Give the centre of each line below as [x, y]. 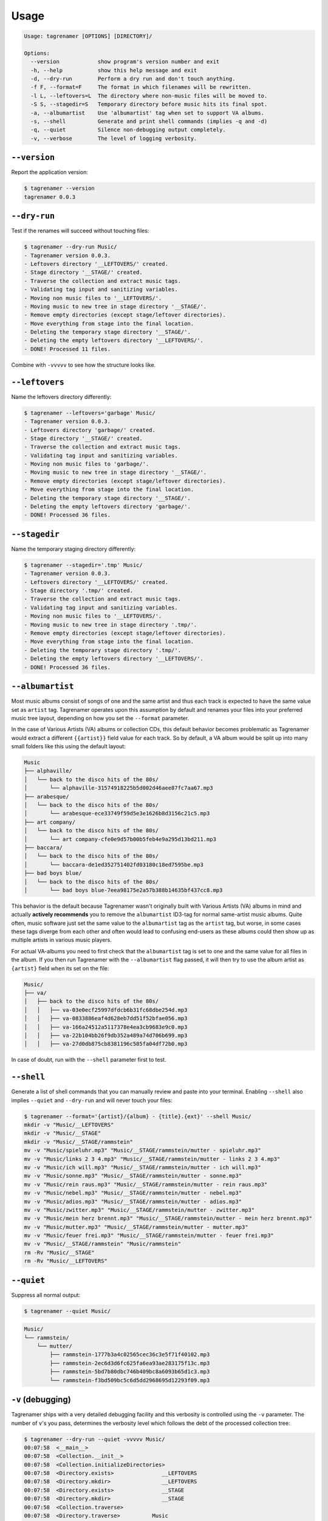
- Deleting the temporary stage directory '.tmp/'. [103, 650]
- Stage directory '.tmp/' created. [79, 591]
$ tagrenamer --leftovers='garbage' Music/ [90, 413]
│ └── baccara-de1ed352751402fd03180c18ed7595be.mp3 [114, 865]
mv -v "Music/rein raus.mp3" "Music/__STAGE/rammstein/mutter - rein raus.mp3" [146, 1184]
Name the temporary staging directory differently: [73, 549]
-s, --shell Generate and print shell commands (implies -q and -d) [149, 121]
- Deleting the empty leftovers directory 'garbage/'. [107, 507]
